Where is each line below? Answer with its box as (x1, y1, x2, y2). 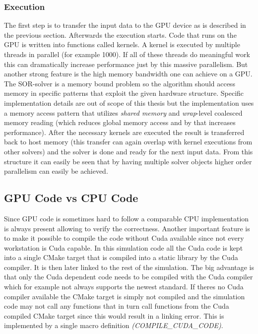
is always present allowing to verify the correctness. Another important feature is (4, 223, 250, 233)
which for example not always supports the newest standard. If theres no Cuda (4, 281, 244, 292)
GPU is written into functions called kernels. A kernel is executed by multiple (4, 39, 240, 50)
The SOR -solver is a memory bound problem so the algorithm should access (4, 78, 235, 88)
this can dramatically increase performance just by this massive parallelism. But (4, 59, 248, 69)
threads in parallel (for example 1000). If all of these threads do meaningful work (4, 49, 250, 59)
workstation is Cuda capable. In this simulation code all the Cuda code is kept (4, 242, 243, 253)
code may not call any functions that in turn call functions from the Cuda (4, 301, 229, 311)
